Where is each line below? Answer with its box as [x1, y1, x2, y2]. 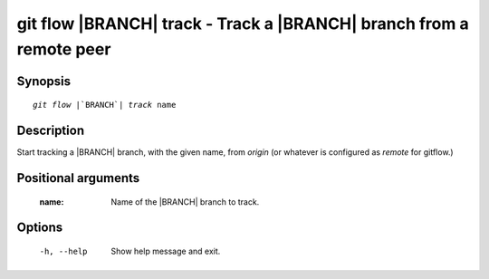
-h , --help [39, 246, 88, 257]
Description [16, 123, 85, 139]
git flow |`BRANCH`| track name [33, 100, 177, 111]
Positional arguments [16, 170, 140, 186]
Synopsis [16, 73, 72, 89]
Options [16, 220, 63, 236]
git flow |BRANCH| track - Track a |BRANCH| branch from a [16, 14, 470, 34]
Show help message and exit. [110, 245, 221, 257]
